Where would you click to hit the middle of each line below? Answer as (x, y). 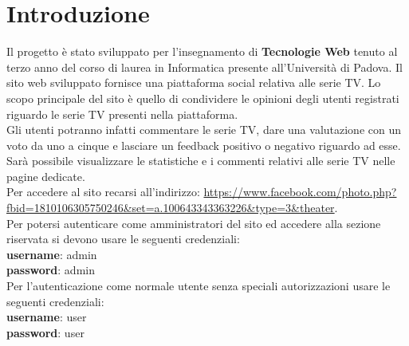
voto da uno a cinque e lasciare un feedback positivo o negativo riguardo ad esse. (204, 145)
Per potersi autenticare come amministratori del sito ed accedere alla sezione (194, 223)
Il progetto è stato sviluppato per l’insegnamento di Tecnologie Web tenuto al (202, 51)
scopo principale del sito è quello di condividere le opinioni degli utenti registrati (203, 98)
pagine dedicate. (46, 176)
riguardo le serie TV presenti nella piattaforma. (122, 114)
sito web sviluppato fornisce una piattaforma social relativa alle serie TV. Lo (194, 83)
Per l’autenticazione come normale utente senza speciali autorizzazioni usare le (199, 286)
